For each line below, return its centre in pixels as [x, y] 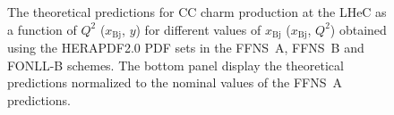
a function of [42, 29]
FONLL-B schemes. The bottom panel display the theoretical [176, 65]
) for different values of [198, 29]
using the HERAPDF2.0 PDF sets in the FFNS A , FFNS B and [186, 48]
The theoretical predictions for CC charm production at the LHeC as [197, 12]
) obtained [358, 29]
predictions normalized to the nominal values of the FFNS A [175, 82]
